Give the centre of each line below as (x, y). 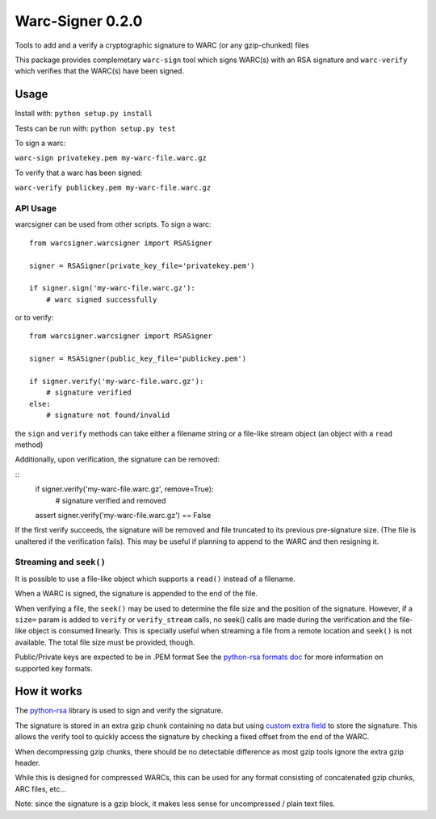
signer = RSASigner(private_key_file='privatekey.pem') (142, 265)
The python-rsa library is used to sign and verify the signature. (119, 711)
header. (27, 763)
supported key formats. (54, 668)
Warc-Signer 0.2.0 (79, 21)
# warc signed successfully (101, 299)
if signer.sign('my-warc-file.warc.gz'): (112, 288)
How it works (48, 691)
